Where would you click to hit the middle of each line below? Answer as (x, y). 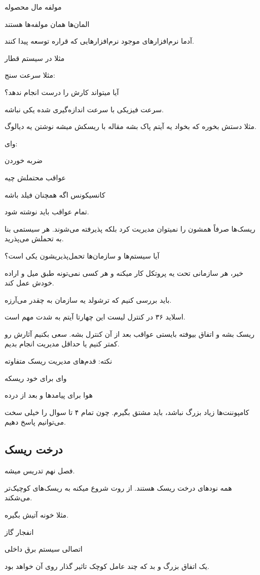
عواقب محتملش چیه (35, 177)
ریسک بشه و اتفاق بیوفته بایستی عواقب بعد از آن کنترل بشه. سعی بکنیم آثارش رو (129, 333)
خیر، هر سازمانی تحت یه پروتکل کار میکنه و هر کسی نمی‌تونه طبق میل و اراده (124, 273)
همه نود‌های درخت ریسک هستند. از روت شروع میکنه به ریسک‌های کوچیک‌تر (118, 487)
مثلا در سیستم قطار (35, 58)
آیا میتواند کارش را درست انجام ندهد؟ (62, 92)
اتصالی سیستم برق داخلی (44, 549)
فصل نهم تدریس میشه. (40, 471)
